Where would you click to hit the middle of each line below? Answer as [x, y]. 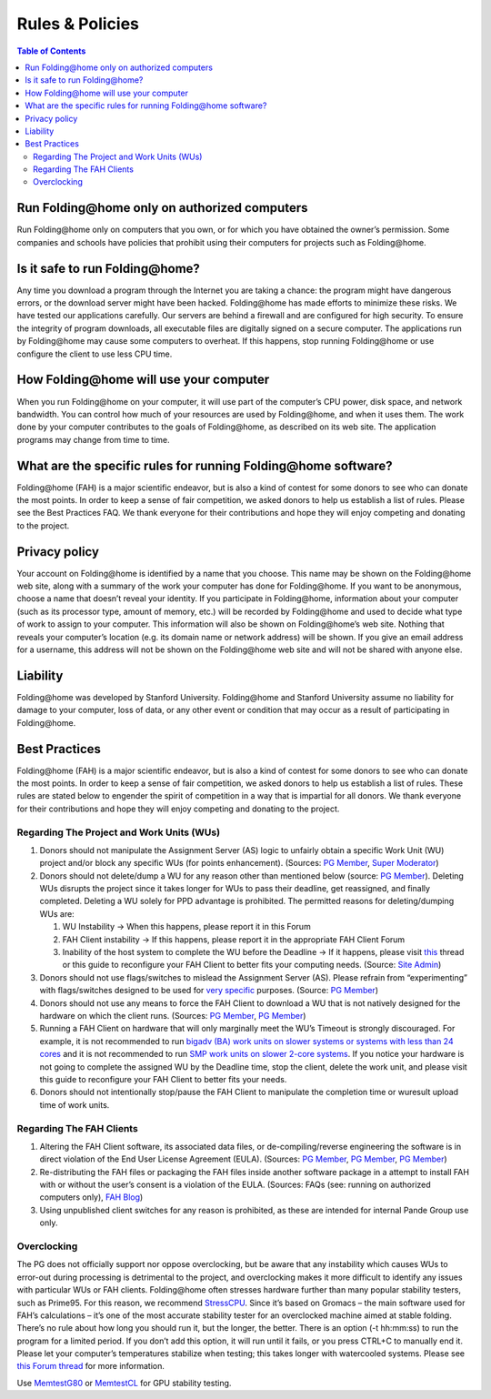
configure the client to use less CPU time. [95, 354]
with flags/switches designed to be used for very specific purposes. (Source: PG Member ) [209, 991]
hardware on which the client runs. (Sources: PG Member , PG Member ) [173, 1016]
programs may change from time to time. [93, 439]
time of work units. [75, 1104]
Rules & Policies [78, 24]
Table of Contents [51, 51]
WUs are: [57, 913]
